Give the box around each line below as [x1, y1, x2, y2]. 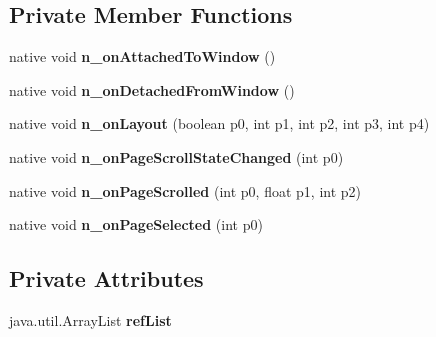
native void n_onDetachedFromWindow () [9, 79, 295, 100]
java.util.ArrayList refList [9, 309, 172, 330]
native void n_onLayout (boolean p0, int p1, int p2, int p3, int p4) [9, 113, 430, 134]
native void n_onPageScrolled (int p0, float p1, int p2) [9, 180, 362, 201]
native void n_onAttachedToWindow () [9, 46, 276, 67]
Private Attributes [9, 263, 204, 294]
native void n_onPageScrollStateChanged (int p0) [9, 146, 344, 167]
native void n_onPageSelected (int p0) [9, 214, 263, 235]
